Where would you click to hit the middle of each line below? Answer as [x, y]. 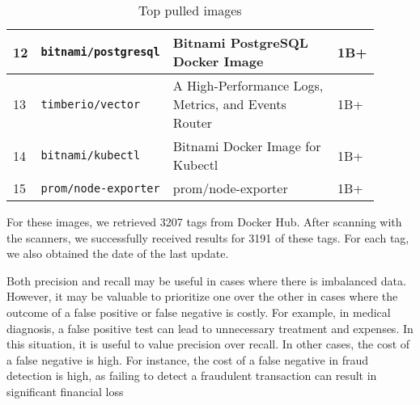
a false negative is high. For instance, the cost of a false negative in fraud [188, 359]
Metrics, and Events [229, 104]
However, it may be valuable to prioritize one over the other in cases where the [202, 296]
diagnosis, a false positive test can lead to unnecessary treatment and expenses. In [210, 328]
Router [193, 122]
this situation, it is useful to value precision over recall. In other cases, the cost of [208, 344]
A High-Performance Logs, [248, 85]
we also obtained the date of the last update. [118, 253]
